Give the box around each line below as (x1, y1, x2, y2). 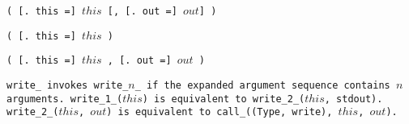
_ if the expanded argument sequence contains (134, 79, 390, 91)
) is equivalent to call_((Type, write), (106, 106, 333, 118)
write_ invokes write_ (6, 79, 129, 91)
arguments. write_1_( (6, 93, 123, 105)
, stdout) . (324, 93, 383, 105)
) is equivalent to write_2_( (142, 93, 305, 105)
